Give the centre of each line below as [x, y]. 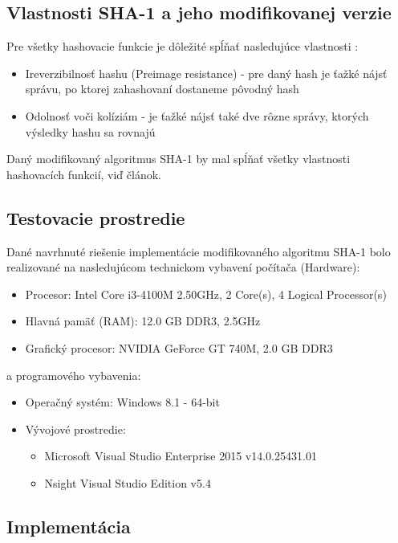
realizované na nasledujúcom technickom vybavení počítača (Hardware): [183, 267]
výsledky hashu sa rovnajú [90, 131]
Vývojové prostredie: [75, 429]
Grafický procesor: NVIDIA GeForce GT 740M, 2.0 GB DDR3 [179, 347]
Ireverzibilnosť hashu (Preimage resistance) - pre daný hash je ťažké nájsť [206, 73]
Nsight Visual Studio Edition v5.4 [128, 482]
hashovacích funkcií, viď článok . [84, 174]
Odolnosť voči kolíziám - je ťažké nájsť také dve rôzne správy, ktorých [197, 115]
